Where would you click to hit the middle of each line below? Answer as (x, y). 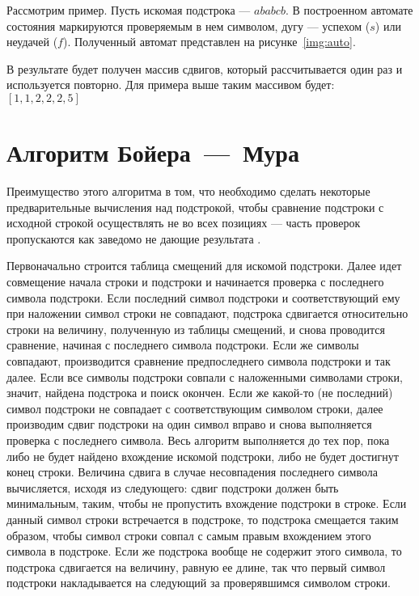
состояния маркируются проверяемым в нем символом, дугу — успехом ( (188, 25)
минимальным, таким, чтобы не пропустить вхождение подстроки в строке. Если (207, 503)
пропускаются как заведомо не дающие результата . (134, 238)
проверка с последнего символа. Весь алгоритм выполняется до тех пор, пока (198, 440)
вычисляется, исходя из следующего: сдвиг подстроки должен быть (173, 487)
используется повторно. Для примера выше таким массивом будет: (171, 85)
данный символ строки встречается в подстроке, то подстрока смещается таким (203, 519)
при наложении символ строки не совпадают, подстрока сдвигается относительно (207, 313)
